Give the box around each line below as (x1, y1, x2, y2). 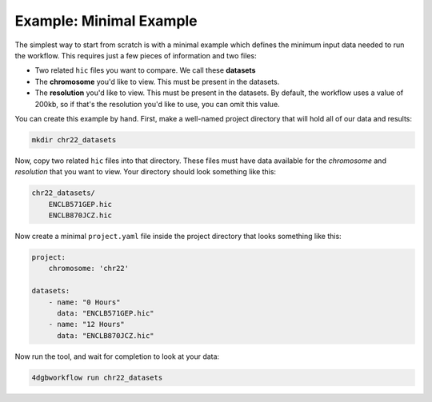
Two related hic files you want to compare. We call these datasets (34, 66, 256, 75)
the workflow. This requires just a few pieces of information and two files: (14, 50, 257, 60)
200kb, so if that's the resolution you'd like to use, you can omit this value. (34, 99, 280, 109)
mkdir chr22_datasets (31, 135, 117, 144)
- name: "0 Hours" (48, 297, 121, 307)
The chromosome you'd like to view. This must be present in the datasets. (34, 77, 280, 86)
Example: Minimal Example (14, 12, 198, 30)
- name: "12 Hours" (48, 320, 126, 329)
